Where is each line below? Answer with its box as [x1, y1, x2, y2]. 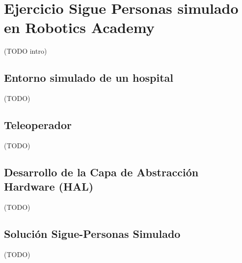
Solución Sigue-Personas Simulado [4, 226, 181, 241]
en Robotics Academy [4, 17, 155, 37]
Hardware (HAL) [4, 179, 94, 194]
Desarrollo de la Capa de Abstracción [4, 164, 199, 179]
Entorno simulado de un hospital [4, 70, 174, 85]
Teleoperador [4, 117, 72, 132]
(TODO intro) [4, 46, 47, 56]
